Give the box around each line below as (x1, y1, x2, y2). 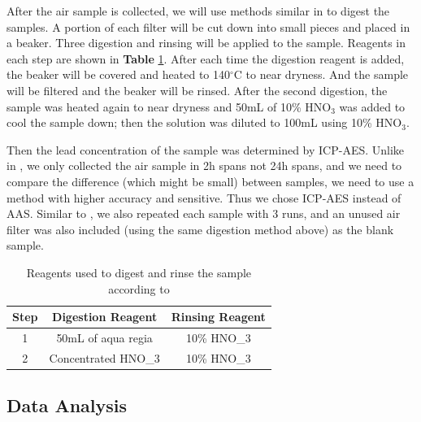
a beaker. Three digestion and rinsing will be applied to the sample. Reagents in (7, 34, 406, 51)
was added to (339, 98, 406, 115)
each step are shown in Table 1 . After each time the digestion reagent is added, (7, 50, 405, 67)
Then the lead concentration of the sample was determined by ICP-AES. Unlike (7, 141, 405, 158)
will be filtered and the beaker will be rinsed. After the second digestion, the (7, 81, 388, 98)
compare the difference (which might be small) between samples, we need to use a (7, 172, 414, 189)
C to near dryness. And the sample (233, 66, 409, 83)
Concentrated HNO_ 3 (49, 349, 160, 366)
